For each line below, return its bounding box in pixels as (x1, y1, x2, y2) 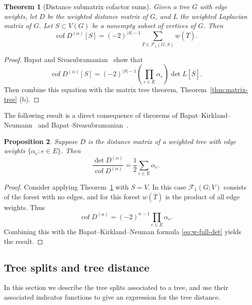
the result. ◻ (4, 236, 43, 246)
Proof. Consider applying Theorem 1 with (4, 181, 129, 192)
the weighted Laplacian (180, 11, 248, 21)
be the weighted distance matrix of (47, 11, 148, 21)
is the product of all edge (165, 191, 240, 201)
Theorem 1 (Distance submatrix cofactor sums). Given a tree (4, 1, 190, 11)
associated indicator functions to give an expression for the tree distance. (4, 291, 220, 302)
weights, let (4, 11, 37, 21)
